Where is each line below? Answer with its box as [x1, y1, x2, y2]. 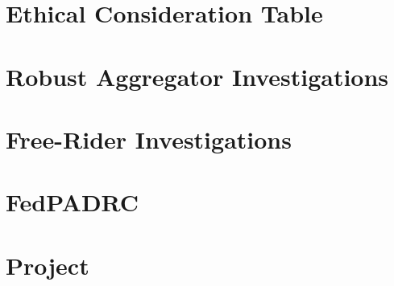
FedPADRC [6, 186, 139, 219]
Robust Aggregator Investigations [6, 59, 389, 92]
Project [6, 248, 89, 281]
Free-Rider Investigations [6, 122, 292, 155]
